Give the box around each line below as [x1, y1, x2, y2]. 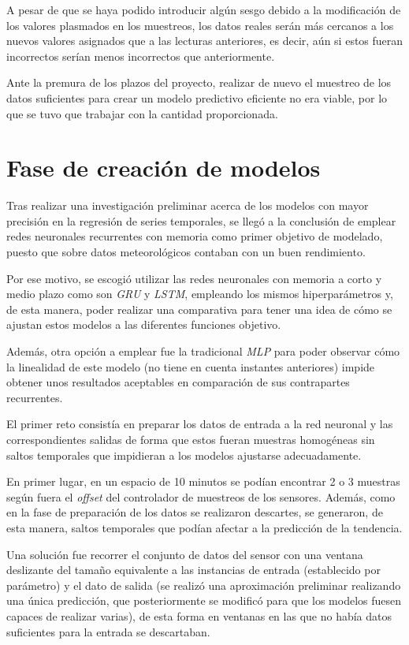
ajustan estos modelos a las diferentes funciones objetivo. [6, 316, 281, 333]
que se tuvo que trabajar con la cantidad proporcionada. [6, 105, 278, 121]
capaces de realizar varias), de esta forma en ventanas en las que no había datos [6, 607, 392, 624]
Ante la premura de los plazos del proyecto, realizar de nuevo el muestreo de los [6, 74, 392, 91]
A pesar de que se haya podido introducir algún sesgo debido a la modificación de [6, 2, 401, 17]
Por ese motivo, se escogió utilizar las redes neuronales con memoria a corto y [6, 270, 382, 286]
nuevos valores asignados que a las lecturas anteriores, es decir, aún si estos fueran [6, 32, 403, 49]
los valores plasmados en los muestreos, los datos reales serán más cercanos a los [6, 17, 394, 33]
